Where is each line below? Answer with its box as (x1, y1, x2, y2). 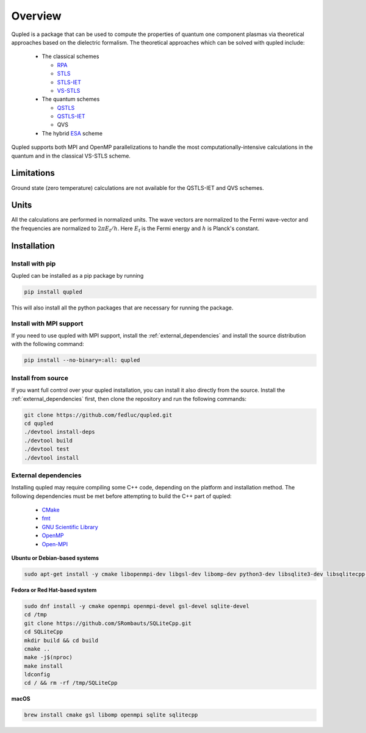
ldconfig (24, 671, 51, 678)
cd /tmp (24, 611, 47, 618)
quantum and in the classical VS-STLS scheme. (11, 152, 131, 159)
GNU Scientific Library (41, 523, 98, 530)
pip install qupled (24, 288, 82, 295)
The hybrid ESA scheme (41, 129, 103, 137)
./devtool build (24, 437, 73, 444)
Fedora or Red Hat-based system (11, 586, 97, 593)
